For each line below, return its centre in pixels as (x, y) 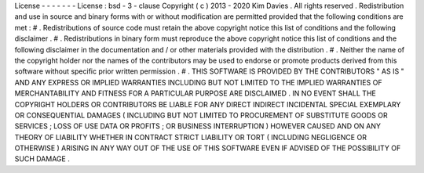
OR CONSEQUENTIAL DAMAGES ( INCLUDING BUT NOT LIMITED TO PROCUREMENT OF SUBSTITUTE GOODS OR (201, 115)
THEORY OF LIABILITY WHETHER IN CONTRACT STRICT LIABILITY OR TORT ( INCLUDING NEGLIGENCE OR (190, 137)
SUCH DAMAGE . (42, 159)
